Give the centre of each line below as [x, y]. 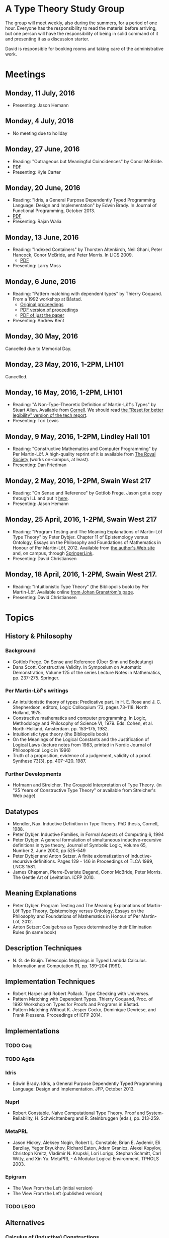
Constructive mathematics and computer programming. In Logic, [79, 718]
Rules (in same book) [34, 932]
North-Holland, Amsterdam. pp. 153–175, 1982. [61, 728]
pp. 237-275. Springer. [36, 678]
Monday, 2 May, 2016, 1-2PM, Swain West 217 [78, 481]
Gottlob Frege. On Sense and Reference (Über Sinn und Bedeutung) [83, 662]
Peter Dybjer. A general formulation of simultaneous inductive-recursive [87, 839]
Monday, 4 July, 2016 [39, 121]
